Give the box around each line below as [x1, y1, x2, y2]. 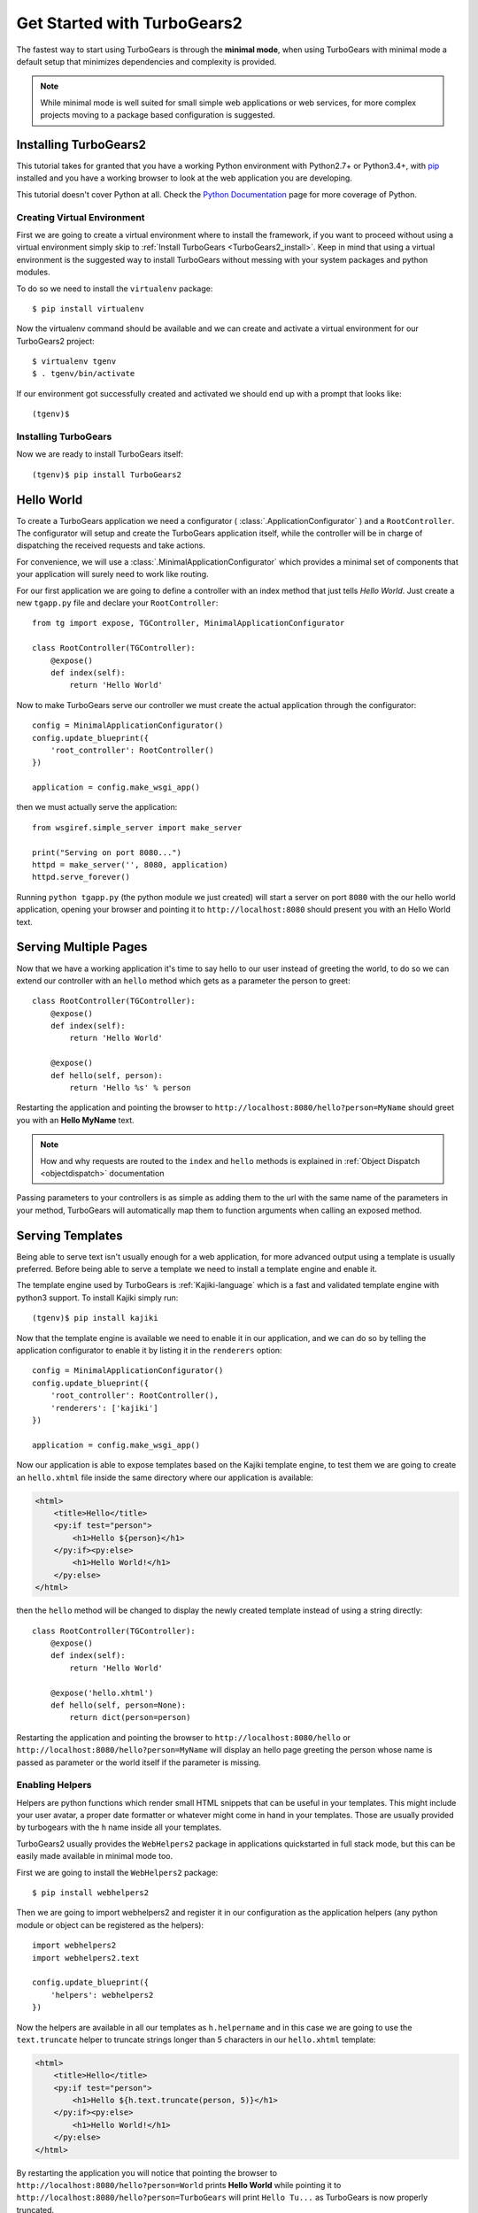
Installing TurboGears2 [16, 137, 146, 152]
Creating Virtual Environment [16, 211, 145, 223]
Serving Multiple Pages [16, 939, 148, 955]
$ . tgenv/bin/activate [32, 368, 135, 379]
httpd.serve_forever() [32, 872, 131, 883]
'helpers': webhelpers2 [50, 1990, 154, 2000]
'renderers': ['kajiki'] [50, 1403, 158, 1413]
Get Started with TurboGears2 [16, 13, 243, 33]
